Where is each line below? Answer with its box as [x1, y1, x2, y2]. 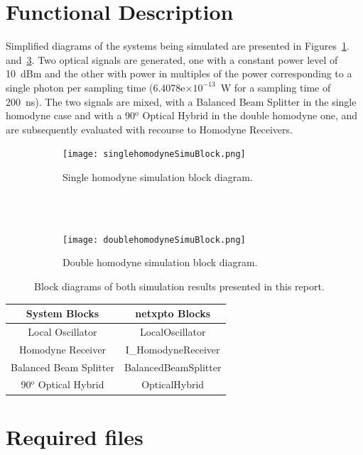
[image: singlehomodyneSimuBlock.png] [63, 149, 246, 160]
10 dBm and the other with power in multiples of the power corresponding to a [6, 66, 352, 81]
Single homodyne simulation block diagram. [63, 169, 253, 184]
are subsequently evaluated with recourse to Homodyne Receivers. [6, 121, 293, 136]
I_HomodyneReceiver [125, 341, 220, 356]
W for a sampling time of [220, 80, 331, 94]
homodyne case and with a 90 [6, 108, 136, 123]
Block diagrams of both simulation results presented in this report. [34, 278, 325, 293]
